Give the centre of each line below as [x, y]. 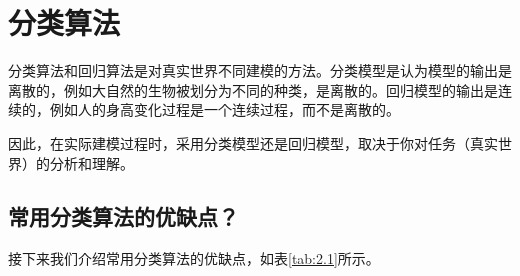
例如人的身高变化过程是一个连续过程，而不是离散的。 [224, 109]
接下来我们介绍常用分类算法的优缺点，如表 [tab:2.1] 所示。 [194, 258]
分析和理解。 [91, 162]
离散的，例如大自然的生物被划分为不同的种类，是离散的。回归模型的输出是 [253, 89]
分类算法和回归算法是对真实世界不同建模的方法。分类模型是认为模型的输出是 [260, 70]
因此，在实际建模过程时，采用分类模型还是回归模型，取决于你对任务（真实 [253, 142]
